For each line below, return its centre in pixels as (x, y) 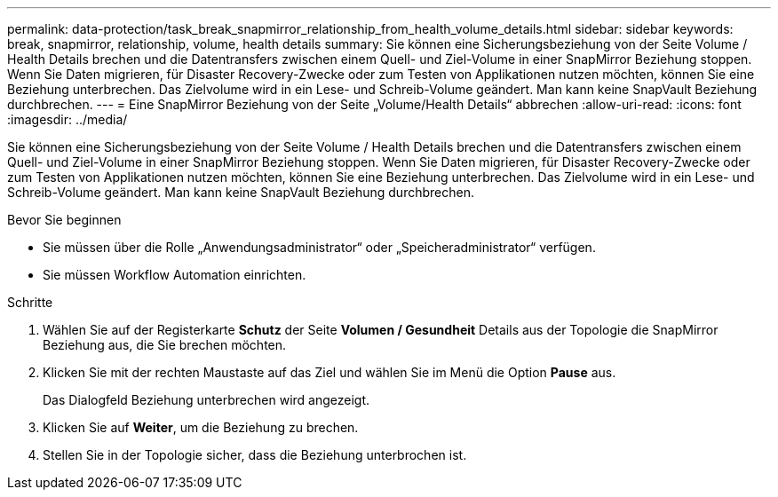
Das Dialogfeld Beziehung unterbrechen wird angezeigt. (206, 400)
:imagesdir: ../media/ (67, 119)
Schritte (30, 302)
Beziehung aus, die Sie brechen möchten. (165, 345)
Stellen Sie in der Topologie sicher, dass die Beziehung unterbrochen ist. (255, 455)
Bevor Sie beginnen (64, 220)
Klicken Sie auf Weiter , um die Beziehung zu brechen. (201, 427)
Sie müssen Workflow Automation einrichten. (175, 275)
